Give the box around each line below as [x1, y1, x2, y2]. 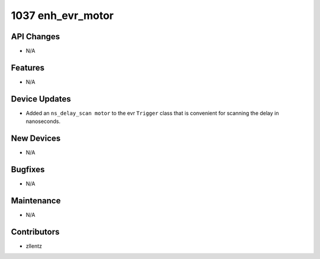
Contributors [11, 226, 60, 237]
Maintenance [11, 195, 61, 206]
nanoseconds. [25, 118, 61, 125]
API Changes [11, 31, 60, 42]
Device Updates [11, 94, 71, 104]
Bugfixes [11, 164, 45, 175]
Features [11, 62, 44, 72]
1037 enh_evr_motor [11, 9, 114, 22]
